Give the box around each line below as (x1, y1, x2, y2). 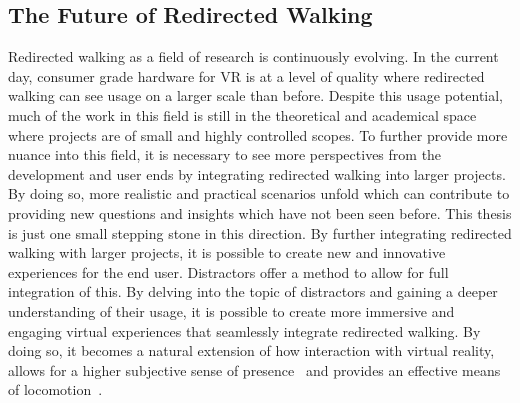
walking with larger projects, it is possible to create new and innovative (8, 242, 446, 263)
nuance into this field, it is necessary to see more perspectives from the (8, 144, 442, 165)
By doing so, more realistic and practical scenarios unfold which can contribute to (8, 183, 510, 204)
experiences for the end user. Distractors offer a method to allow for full (8, 261, 449, 282)
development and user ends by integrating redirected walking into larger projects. (8, 163, 506, 184)
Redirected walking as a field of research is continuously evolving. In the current (8, 46, 499, 67)
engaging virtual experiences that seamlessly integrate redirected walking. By (8, 320, 481, 341)
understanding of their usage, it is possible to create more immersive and (8, 300, 455, 321)
